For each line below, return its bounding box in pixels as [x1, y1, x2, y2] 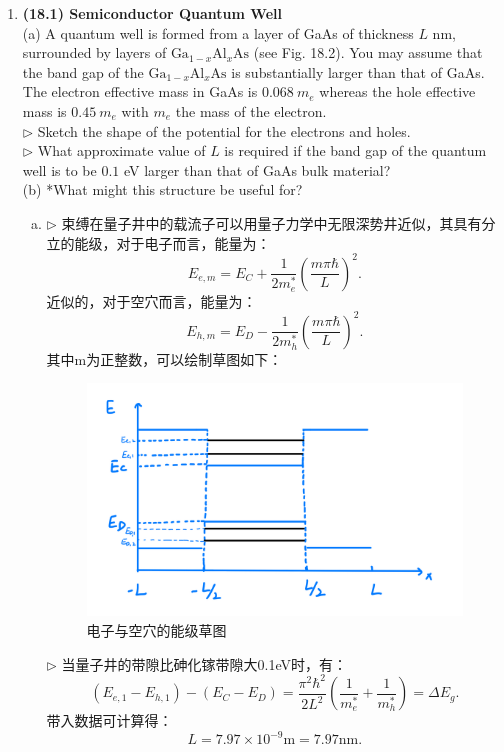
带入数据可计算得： [46, 710, 173, 731]
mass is [22, 100, 67, 121]
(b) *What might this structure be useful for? [22, 179, 303, 200]
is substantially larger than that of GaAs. [231, 61, 485, 82]
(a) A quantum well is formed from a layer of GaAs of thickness [22, 22, 414, 43]
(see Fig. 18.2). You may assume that [253, 42, 483, 63]
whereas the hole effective [319, 81, 476, 102]
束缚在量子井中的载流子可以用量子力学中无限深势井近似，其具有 [61, 212, 482, 233]
